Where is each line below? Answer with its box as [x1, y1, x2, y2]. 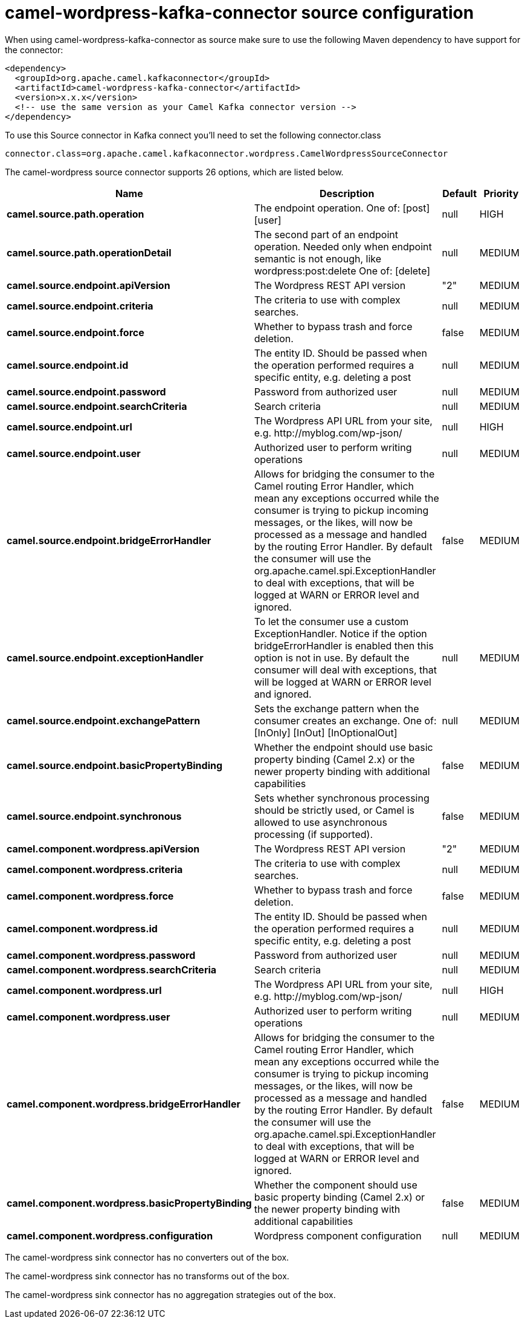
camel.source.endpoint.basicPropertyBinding [7, 759, 223, 771]
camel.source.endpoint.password [7, 385, 166, 398]
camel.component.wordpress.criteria [7, 863, 183, 875]
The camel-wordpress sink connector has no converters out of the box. [5, 1251, 289, 1262]
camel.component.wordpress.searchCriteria [7, 963, 217, 976]
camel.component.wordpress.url [7, 984, 162, 996]
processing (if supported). [254, 828, 373, 840]
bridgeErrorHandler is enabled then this [254, 639, 434, 652]
